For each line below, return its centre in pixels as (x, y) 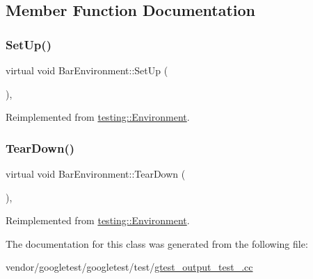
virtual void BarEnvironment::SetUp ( (87, 70)
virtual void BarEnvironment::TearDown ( (96, 174)
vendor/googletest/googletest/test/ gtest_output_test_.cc (129, 267)
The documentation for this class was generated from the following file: (157, 243)
